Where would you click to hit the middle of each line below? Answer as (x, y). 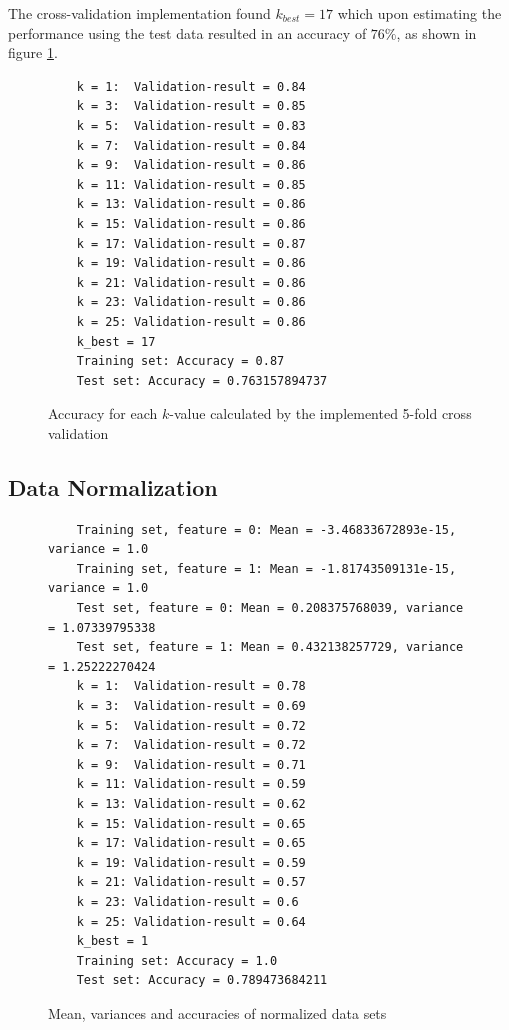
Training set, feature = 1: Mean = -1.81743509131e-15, (266, 568)
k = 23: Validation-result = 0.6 (187, 901)
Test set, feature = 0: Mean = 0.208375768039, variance (270, 608)
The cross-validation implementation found (139, 13)
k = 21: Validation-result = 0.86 (191, 282)
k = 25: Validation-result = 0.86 (191, 321)
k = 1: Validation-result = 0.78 (191, 686)
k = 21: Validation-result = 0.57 (191, 882)
